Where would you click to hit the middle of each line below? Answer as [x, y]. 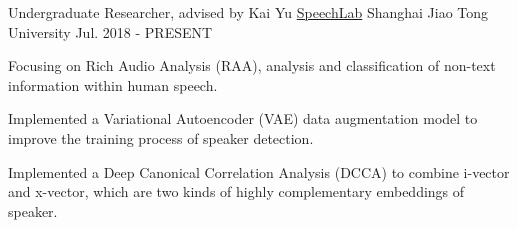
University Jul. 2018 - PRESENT [110, 31]
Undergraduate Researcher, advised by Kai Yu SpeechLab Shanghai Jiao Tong [248, 12]
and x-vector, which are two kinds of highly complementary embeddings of [236, 191]
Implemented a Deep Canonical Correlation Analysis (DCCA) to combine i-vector [259, 171]
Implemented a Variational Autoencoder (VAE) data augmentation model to [243, 118]
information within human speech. [113, 84]
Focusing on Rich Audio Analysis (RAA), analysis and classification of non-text [252, 65]
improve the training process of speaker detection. [161, 137]
